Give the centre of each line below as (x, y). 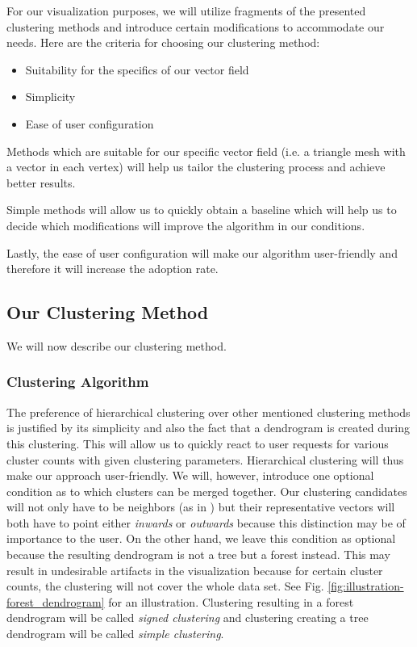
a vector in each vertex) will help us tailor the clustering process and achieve (196, 167)
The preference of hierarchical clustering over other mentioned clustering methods (208, 412)
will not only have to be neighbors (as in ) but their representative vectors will (201, 507)
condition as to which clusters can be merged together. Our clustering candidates (207, 491)
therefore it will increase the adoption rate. (113, 269)
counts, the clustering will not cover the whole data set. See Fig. (165, 586)
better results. (41, 182)
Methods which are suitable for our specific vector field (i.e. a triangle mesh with (206, 151)
